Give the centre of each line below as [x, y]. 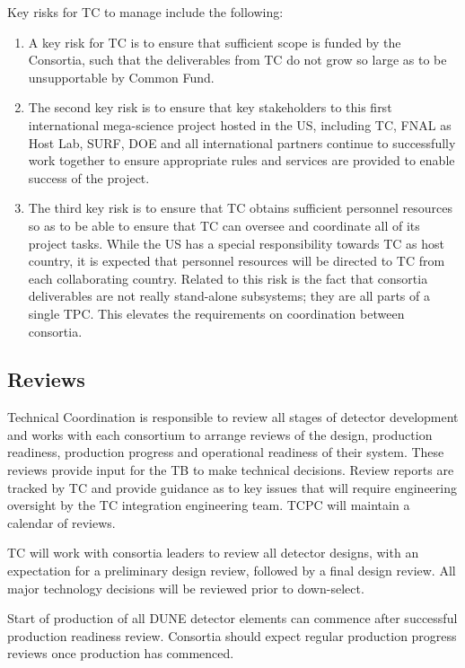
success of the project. [89, 177]
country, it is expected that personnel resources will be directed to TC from [237, 261]
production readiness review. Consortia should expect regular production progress [232, 635]
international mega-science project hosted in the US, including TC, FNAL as [240, 124]
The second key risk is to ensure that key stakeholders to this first [210, 107]
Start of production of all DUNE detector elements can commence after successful [232, 618]
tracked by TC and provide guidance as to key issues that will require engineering [232, 487]
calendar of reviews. [61, 522]
